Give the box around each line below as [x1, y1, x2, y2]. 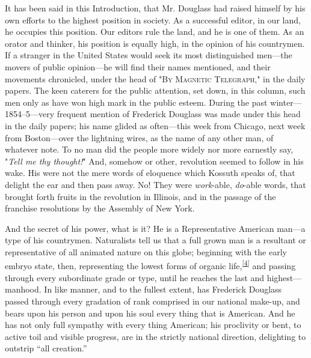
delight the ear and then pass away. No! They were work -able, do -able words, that [5, 178, 306, 190]
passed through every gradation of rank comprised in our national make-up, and [5, 294, 300, 307]
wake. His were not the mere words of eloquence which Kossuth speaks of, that [5, 166, 295, 179]
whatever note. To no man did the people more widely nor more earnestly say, [5, 143, 294, 156]
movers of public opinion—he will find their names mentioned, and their [5, 60, 271, 73]
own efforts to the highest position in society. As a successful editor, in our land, [5, 13, 301, 26]
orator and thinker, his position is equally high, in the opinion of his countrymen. [5, 37, 305, 49]
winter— [270, 96, 302, 108]
